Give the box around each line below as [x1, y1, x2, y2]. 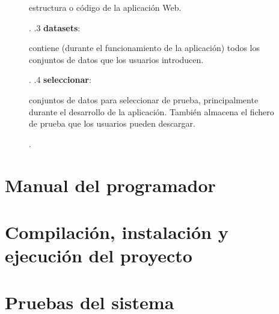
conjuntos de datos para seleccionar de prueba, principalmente [29, 93, 259, 106]
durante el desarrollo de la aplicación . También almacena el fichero [29, 105, 274, 118]
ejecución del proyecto [5, 243, 192, 268]
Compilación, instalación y [5, 219, 228, 244]
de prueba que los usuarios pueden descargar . [29, 117, 195, 130]
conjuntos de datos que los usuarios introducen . [29, 53, 204, 65]
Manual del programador [5, 172, 216, 197]
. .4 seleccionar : [29, 73, 91, 86]
